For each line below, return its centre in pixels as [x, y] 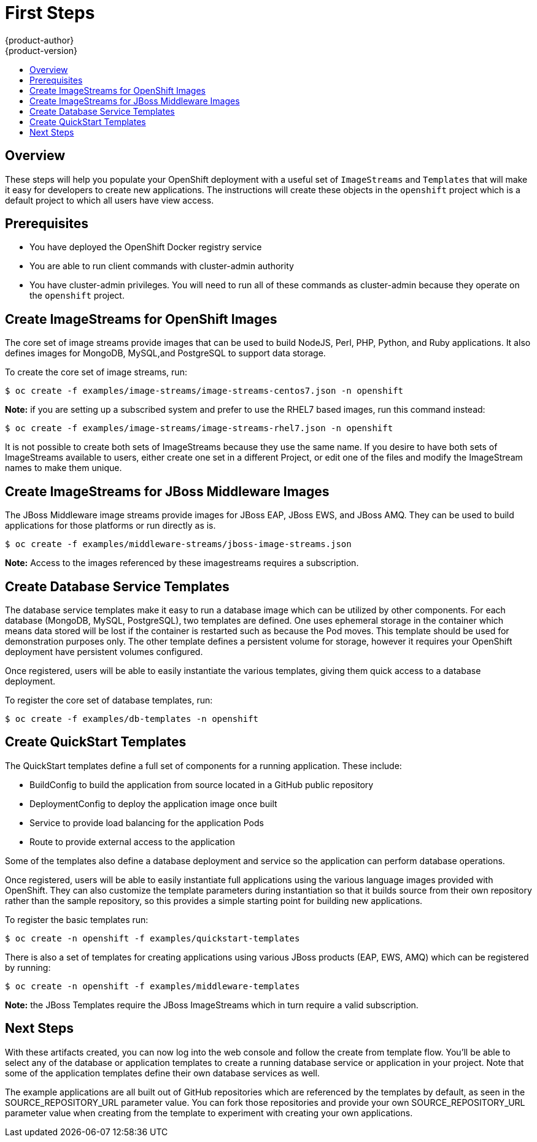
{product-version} [41, 50]
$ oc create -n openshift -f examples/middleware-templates [153, 986]
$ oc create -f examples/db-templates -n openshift [132, 719]
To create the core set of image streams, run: [96, 372]
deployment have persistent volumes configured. [104, 651]
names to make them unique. [64, 468]
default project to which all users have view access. [110, 200]
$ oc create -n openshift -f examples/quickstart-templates [153, 938]
